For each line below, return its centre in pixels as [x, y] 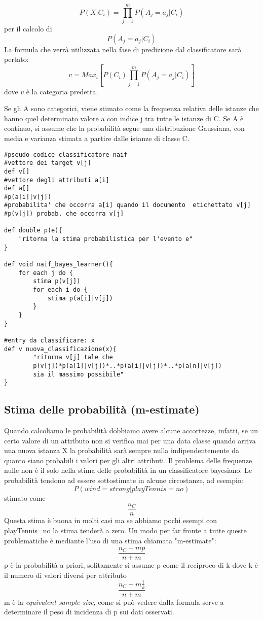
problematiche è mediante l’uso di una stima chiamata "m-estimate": [110, 540]
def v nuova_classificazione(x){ [60, 349]
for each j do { [46, 273]
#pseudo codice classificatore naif [66, 154]
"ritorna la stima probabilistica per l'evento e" [106, 239]
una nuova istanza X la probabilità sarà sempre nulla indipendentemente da [122, 450]
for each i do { [60, 290]
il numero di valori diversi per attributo [65, 575]
